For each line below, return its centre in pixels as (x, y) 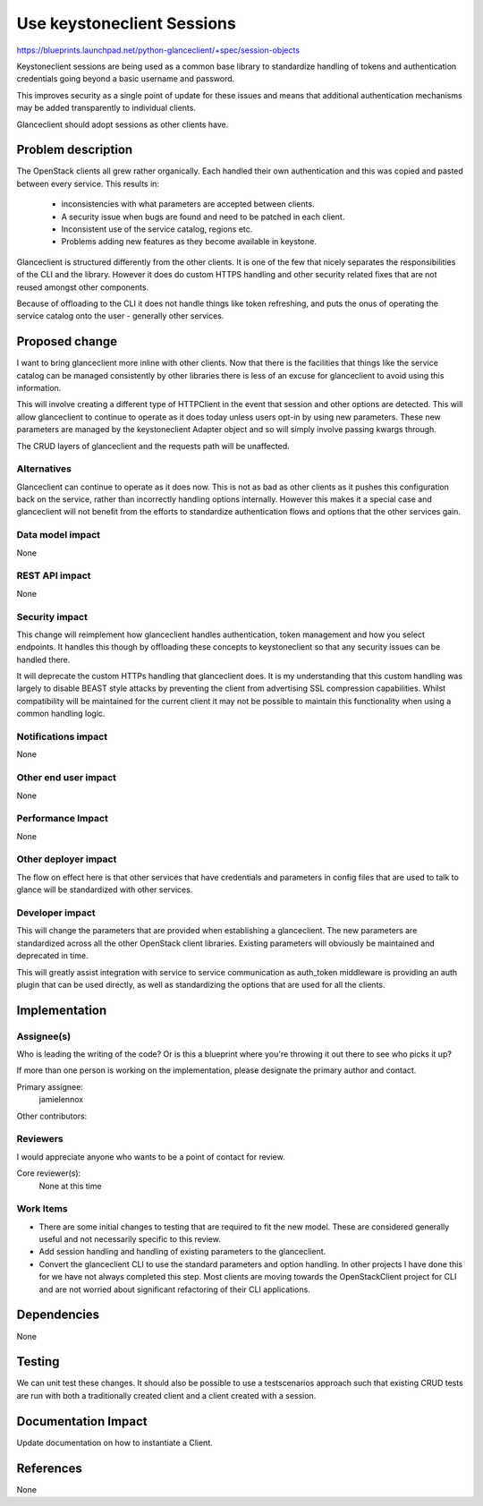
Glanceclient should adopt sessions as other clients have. (123, 124)
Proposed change (67, 341)
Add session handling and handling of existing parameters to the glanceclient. (182, 1252)
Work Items (42, 1209)
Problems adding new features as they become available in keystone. (189, 242)
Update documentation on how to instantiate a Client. (115, 1442)
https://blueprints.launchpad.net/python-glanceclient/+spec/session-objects (158, 50)
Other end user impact (66, 778)
